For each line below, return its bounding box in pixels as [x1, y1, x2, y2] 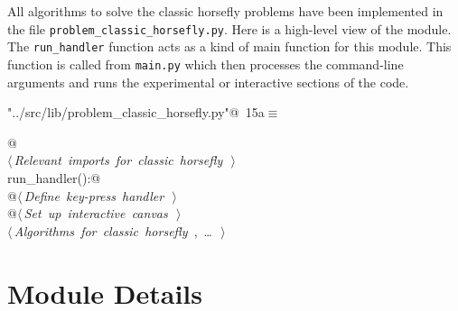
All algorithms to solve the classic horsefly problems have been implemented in [7, 2, 444, 20]
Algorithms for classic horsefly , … [14, 221, 212, 240]
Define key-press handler [23, 186, 164, 205]
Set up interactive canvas [23, 204, 168, 223]
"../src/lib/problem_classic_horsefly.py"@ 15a [7, 103, 265, 122]
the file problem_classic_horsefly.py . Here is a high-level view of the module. [7, 19, 452, 38]
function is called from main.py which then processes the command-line [7, 54, 404, 73]
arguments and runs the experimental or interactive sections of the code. [7, 72, 409, 91]
